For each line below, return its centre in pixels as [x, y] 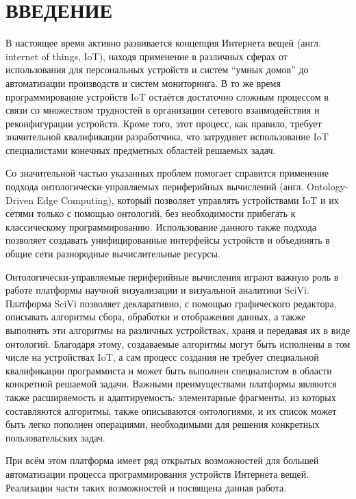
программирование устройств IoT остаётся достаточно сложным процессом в [167, 96]
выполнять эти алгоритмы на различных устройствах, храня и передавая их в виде [178, 330]
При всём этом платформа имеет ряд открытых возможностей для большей [162, 460]
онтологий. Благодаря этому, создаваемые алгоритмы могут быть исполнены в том [178, 343]
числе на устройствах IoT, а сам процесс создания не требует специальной [162, 357]
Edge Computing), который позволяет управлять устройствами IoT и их [188, 200]
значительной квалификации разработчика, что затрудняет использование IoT [167, 137]
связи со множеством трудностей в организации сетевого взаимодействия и [163, 110]
